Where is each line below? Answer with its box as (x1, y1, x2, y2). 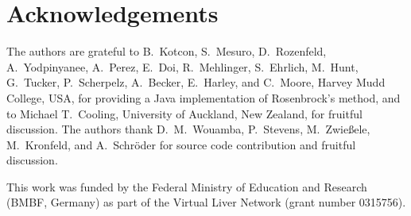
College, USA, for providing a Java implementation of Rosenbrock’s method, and (6, 89, 401, 106)
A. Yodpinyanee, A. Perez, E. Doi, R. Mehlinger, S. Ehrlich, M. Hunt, (6, 58, 359, 75)
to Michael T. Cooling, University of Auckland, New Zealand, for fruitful (6, 105, 363, 121)
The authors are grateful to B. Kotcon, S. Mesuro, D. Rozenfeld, (6, 43, 327, 60)
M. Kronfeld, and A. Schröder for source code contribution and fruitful (6, 136, 356, 152)
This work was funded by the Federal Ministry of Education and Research (6, 178, 367, 195)
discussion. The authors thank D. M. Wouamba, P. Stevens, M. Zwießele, (6, 121, 370, 137)
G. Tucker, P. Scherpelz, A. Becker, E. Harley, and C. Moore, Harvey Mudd (6, 74, 386, 91)
